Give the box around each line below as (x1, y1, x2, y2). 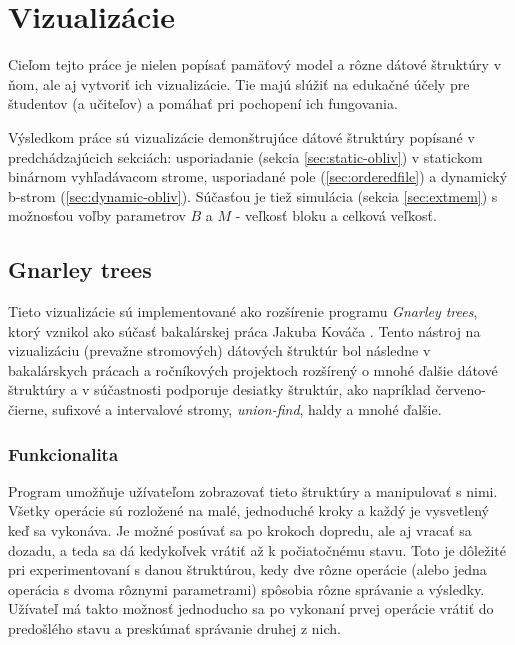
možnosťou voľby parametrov (8, 205, 186, 226)
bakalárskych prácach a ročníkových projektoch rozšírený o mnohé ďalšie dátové (8, 359, 498, 380)
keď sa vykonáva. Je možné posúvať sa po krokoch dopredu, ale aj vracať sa (8, 520, 472, 541)
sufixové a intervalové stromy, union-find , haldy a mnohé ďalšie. (52, 399, 442, 420)
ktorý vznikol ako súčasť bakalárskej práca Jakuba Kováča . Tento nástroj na (8, 320, 481, 341)
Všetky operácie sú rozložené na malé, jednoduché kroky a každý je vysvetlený (8, 500, 489, 521)
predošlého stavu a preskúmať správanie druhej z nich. (8, 618, 341, 639)
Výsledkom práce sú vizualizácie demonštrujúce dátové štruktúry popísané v (8, 126, 475, 147)
